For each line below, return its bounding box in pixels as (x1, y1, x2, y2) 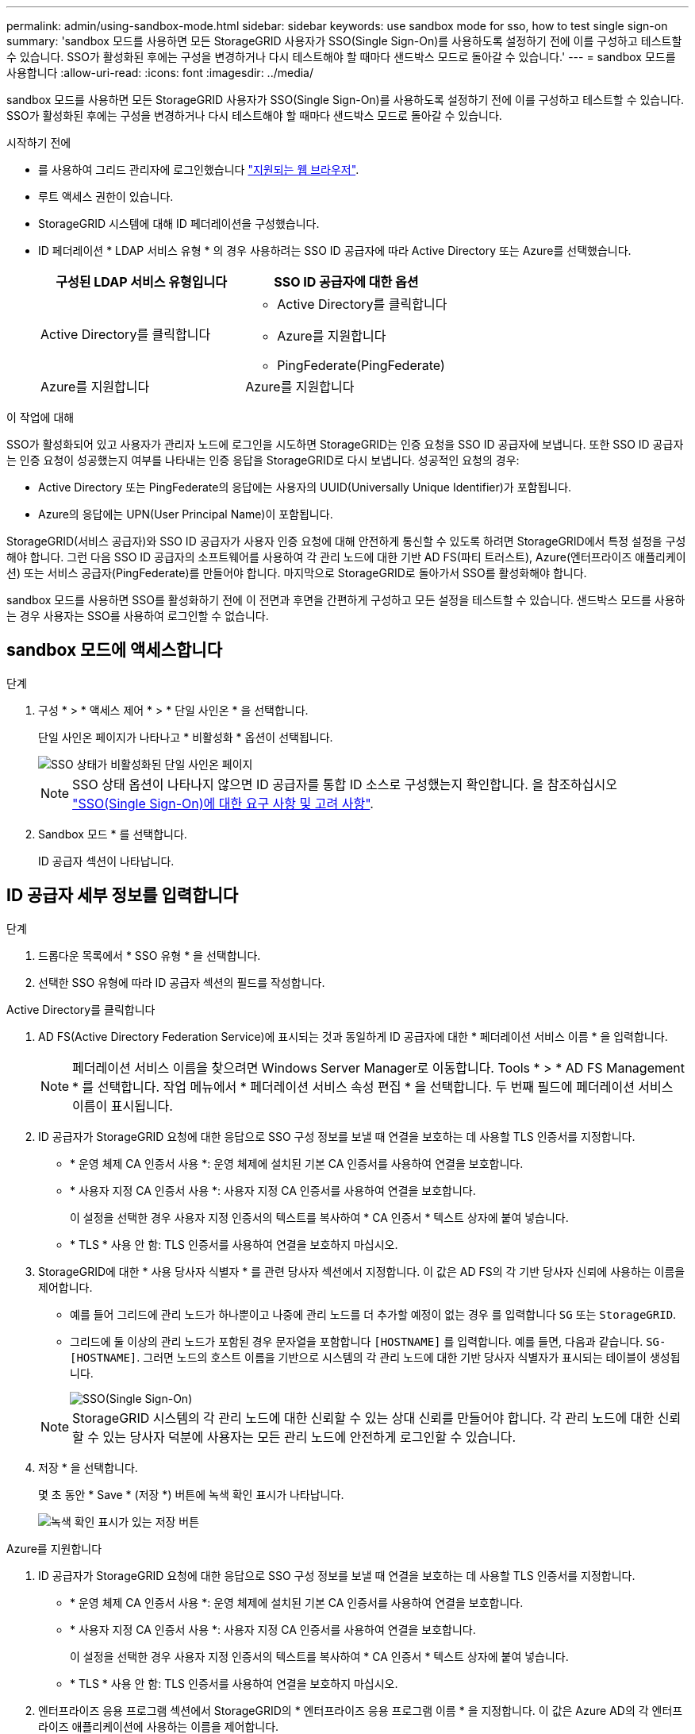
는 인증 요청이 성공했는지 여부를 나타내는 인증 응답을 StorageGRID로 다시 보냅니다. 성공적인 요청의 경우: (6, 453, 520, 467)
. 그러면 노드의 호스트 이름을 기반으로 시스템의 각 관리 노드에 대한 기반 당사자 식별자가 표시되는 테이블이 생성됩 (136, 1350, 681, 1364)
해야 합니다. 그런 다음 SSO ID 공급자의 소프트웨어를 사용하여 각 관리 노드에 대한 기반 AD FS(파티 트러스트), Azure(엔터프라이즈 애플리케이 (6, 550, 686, 564)
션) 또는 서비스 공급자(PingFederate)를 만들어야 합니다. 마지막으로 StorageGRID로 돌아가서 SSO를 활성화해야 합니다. (6, 566, 587, 580)
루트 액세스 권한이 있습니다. (38, 190, 174, 203)
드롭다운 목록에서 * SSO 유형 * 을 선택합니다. (38, 948, 261, 962)
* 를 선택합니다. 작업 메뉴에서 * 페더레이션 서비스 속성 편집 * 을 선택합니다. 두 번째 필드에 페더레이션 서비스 (72, 1078, 674, 1095)
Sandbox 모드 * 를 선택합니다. (38, 827, 187, 841)
